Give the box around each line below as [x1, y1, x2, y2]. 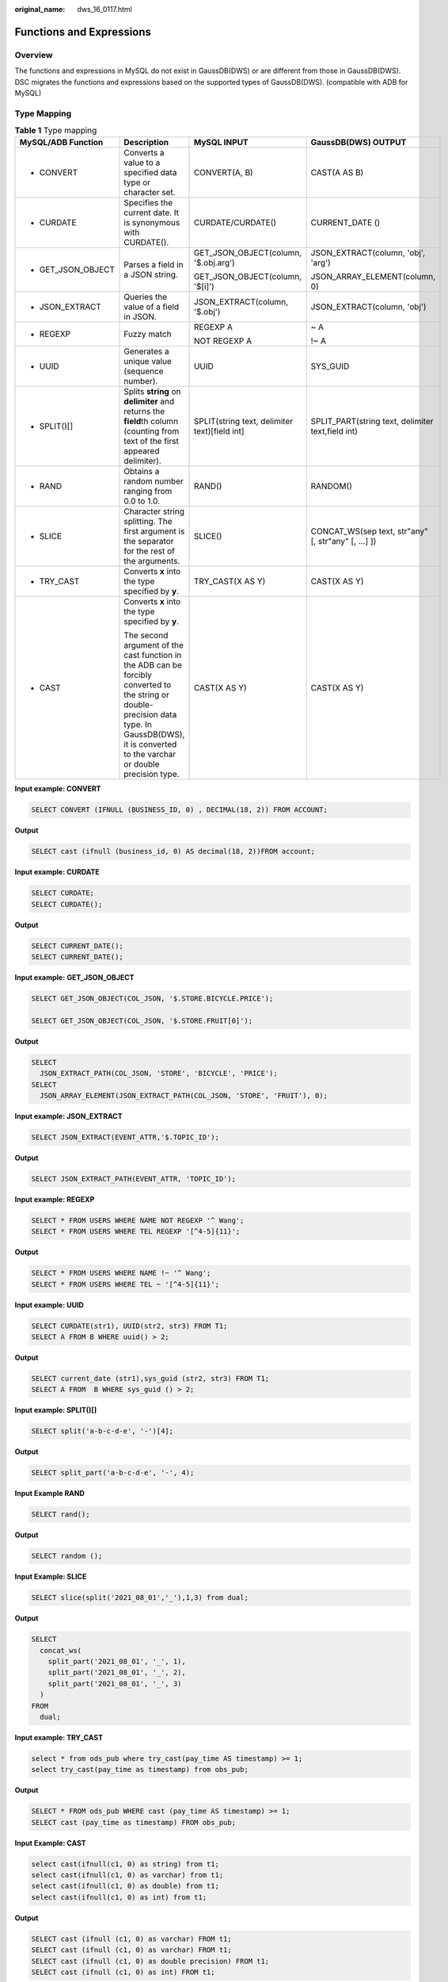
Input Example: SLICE [14, 1572, 87, 1582]
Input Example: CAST [14, 1838, 86, 1847]
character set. [123, 187, 176, 198]
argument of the [123, 640, 184, 651]
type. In [123, 719, 152, 730]
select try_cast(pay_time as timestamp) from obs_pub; [31, 1765, 249, 1774]
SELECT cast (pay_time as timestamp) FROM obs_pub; [31, 1818, 237, 1827]
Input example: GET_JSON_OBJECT [14, 973, 135, 982]
